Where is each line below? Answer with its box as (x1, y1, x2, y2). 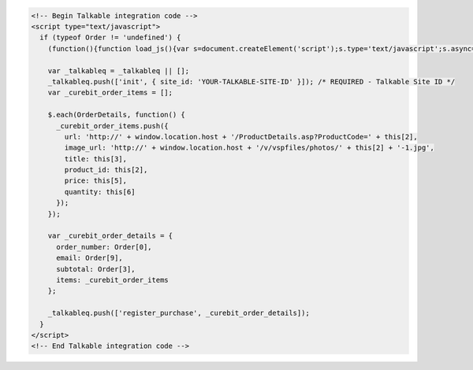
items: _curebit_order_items (56, 276, 169, 284)
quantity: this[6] (64, 187, 136, 196)
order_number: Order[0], (56, 242, 153, 251)
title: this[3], (64, 154, 128, 163)
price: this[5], (64, 176, 128, 185)
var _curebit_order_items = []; (47, 88, 173, 98)
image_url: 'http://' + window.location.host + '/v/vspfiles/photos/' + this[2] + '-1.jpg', (64, 143, 435, 153)
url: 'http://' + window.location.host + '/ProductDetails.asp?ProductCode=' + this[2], (64, 132, 418, 141)
